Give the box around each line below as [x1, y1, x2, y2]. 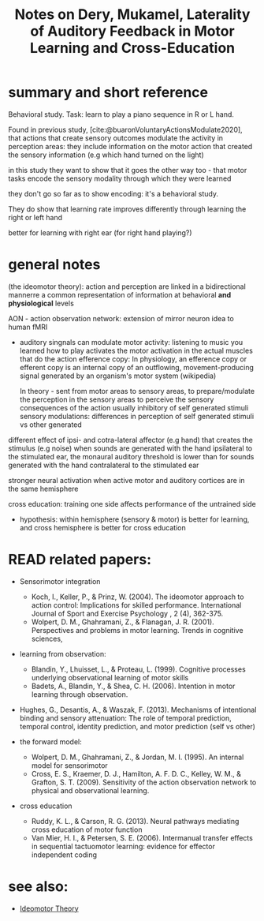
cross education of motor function [31, 825, 143, 834]
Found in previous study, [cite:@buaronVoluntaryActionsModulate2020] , [8, 125, 243, 134]
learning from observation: [19, 649, 106, 658]
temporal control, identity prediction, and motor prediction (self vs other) [19, 721, 256, 731]
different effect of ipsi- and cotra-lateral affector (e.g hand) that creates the [8, 435, 254, 444]
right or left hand [8, 212, 63, 222]
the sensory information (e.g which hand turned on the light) [8, 150, 204, 159]
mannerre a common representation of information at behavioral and [8, 290, 232, 299]
